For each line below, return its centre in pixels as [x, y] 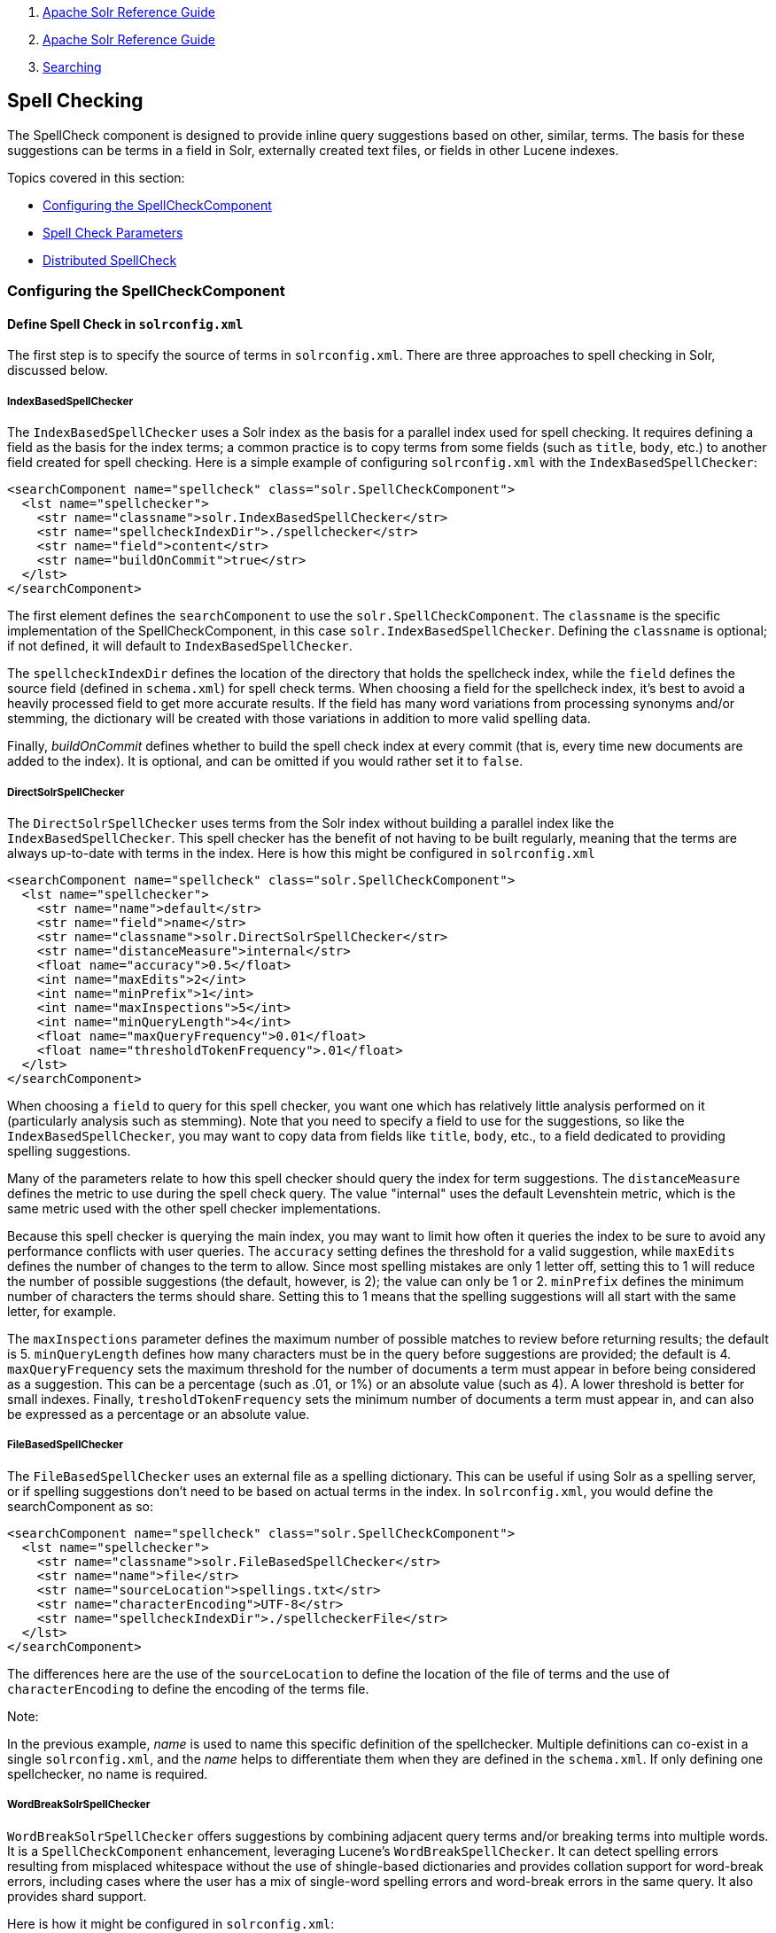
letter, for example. [62, 1311]
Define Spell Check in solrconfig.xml [125, 323]
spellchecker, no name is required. [108, 1773]
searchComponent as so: [80, 1506]
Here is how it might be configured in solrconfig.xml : [171, 1923]
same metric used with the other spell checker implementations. [194, 1208]
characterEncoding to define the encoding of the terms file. [188, 1688]
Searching [72, 67]
